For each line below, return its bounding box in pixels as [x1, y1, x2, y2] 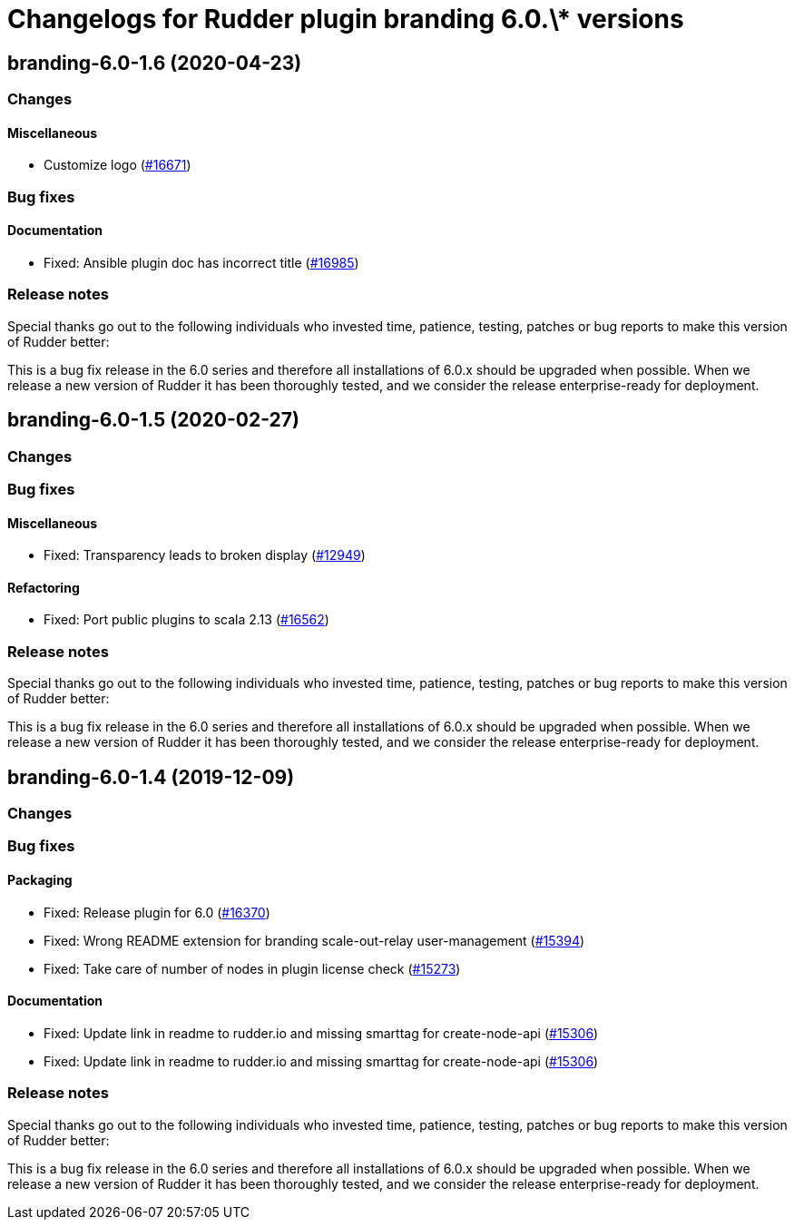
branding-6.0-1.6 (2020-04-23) [7, 51, 302, 74]
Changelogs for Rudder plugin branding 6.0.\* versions [7, 4, 684, 34]
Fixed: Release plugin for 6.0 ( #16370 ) [44, 904, 270, 920]
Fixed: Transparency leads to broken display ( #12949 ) [44, 547, 366, 564]
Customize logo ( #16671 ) [44, 157, 191, 173]
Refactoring [7, 579, 80, 595]
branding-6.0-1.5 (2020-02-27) [7, 408, 299, 432]
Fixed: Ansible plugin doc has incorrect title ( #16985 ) [44, 254, 359, 270]
